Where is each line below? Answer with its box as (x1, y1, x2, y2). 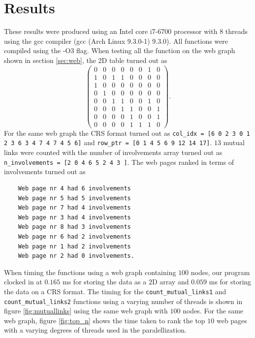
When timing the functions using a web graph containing (4, 267, 176, 277)
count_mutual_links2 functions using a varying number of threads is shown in (4, 296, 243, 306)
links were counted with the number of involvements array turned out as (4, 147, 223, 157)
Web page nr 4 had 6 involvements (18, 184, 131, 192)
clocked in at (4, 277, 42, 287)
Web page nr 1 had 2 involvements (18, 243, 131, 250)
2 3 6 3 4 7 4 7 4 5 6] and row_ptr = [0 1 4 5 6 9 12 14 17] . (4, 137, 212, 148)
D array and (152, 277, 189, 287)
